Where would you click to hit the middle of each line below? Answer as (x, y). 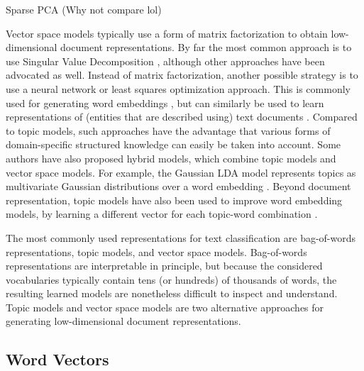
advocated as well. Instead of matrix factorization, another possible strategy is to (182, 75)
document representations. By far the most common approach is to (206, 47)
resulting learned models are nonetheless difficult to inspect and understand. (172, 293)
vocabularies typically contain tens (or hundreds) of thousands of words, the (171, 279)
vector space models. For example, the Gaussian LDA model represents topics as (181, 172)
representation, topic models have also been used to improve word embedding (174, 200)
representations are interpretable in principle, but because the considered (164, 266)
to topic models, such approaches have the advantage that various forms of (168, 130)
